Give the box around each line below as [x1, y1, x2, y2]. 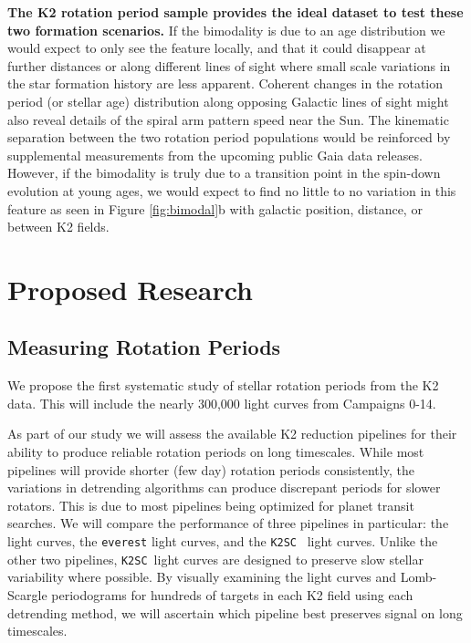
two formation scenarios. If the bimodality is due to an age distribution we [7, 20, 445, 39]
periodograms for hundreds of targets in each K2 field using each [51, 585, 413, 604]
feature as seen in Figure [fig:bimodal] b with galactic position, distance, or [7, 199, 423, 218]
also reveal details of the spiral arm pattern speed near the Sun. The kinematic [7, 109, 449, 129]
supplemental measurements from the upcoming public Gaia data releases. [7, 145, 423, 164]
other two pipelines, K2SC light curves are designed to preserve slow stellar [7, 549, 424, 568]
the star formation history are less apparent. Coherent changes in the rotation [7, 74, 444, 93]
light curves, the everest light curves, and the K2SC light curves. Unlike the [7, 532, 438, 551]
